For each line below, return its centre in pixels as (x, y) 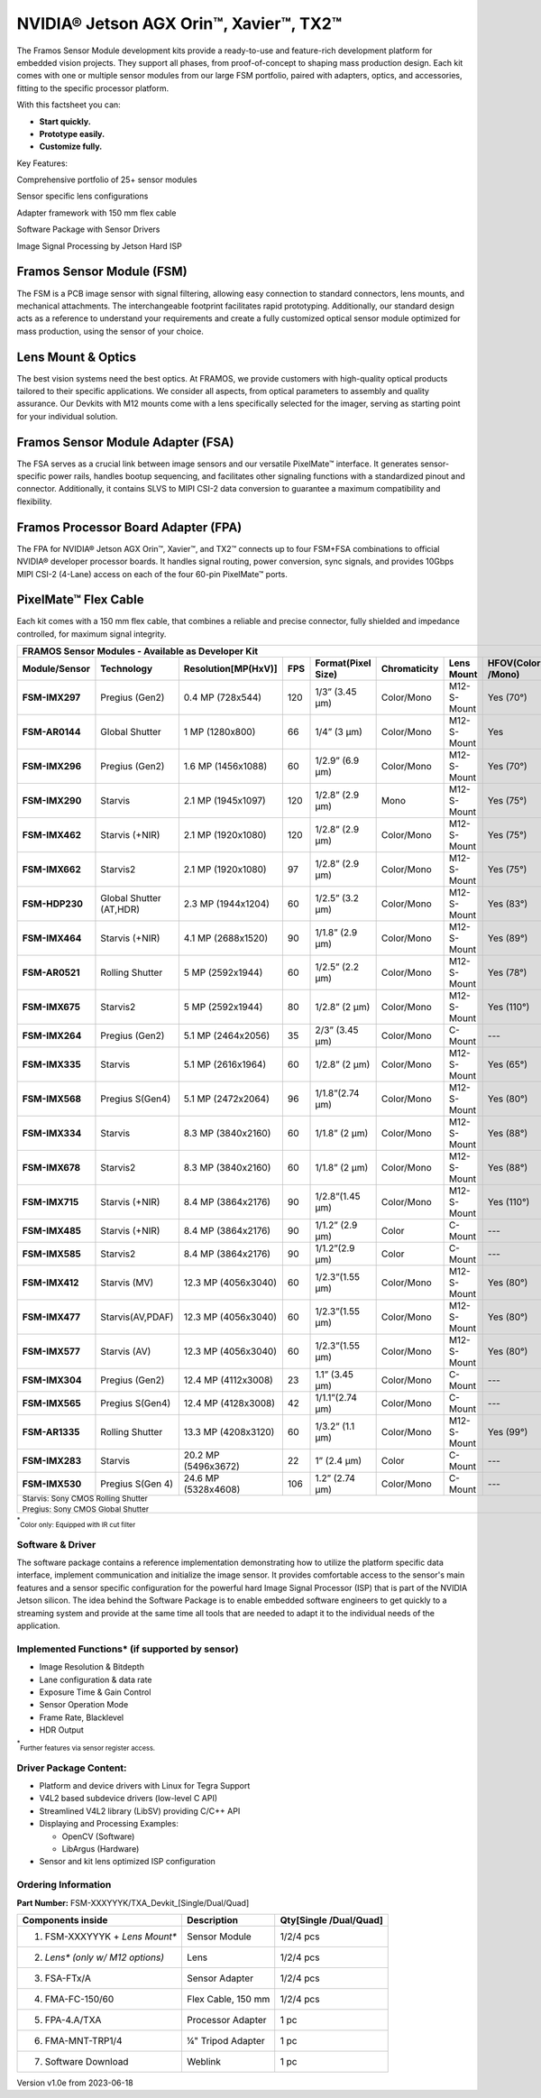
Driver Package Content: (72, 1768)
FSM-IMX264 (52, 1035)
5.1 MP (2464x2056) (227, 1035)
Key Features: (42, 163)
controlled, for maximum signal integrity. (92, 634)
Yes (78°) (507, 972)
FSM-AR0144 (51, 732)
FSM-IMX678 (51, 1168)
